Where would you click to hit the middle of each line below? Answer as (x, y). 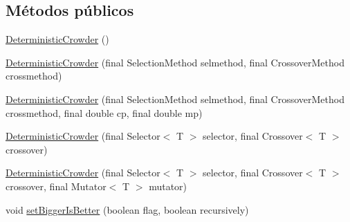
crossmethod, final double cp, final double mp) (104, 112)
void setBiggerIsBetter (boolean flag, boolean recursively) (127, 209)
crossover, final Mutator (56, 186)
